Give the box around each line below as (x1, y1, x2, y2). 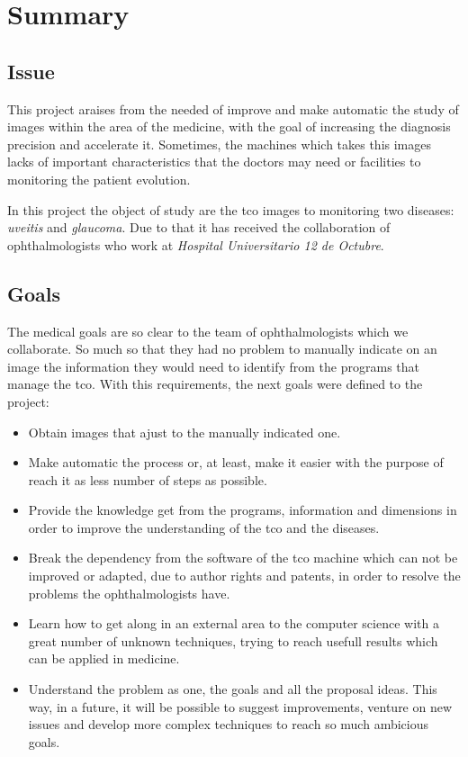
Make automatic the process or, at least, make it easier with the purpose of (28, 453, 444, 472)
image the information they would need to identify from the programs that (7, 356, 419, 375)
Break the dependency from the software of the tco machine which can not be (28, 548, 458, 567)
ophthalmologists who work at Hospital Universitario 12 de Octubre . (7, 235, 384, 254)
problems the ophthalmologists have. (28, 583, 230, 602)
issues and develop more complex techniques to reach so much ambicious (28, 715, 428, 734)
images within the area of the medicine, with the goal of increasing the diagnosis (7, 117, 451, 136)
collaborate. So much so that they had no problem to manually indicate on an (7, 339, 437, 358)
